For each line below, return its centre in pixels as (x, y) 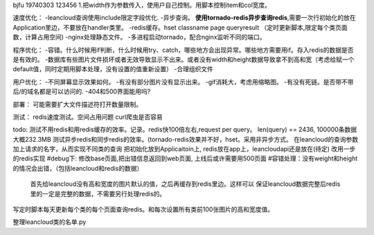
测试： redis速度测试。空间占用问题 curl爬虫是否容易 (88, 117)
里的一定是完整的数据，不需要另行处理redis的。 (98, 194)
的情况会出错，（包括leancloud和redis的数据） (78, 168)
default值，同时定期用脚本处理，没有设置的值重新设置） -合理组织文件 (113, 69)
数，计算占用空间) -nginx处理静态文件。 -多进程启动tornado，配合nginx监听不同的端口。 (139, 37)
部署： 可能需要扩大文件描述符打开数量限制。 (77, 104)
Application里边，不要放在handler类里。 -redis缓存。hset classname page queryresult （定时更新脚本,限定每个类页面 (180, 27)
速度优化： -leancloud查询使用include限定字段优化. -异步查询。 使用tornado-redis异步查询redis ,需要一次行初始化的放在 (184, 18)
